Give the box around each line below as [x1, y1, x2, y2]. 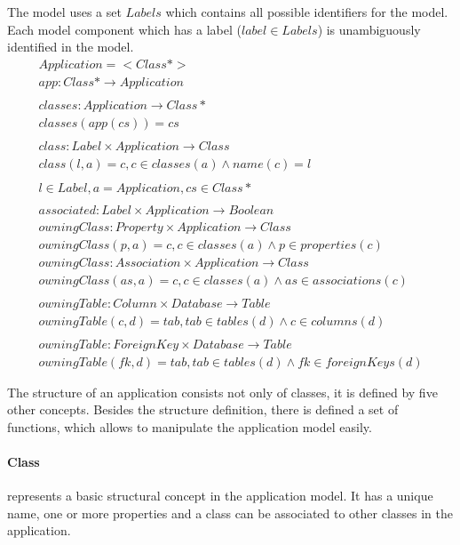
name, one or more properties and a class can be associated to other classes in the [7, 503, 454, 522]
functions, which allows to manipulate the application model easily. [7, 417, 372, 436]
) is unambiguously [317, 20, 421, 38]
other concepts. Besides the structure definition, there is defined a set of [7, 400, 399, 419]
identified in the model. [7, 37, 134, 56]
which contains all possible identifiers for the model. [165, 3, 448, 20]
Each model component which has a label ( [7, 20, 242, 38]
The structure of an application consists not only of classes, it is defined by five [7, 382, 438, 401]
